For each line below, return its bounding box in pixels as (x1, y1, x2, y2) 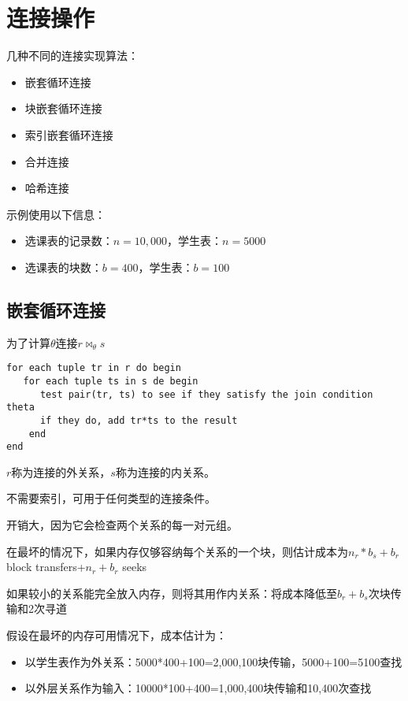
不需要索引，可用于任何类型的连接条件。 (6, 490, 216, 506)
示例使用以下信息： (6, 206, 106, 222)
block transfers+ (6, 558, 86, 575)
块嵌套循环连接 (24, 100, 102, 117)
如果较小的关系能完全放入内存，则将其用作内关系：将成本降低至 (6, 584, 337, 601)
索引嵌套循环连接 (24, 126, 113, 143)
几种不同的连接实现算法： (6, 47, 139, 64)
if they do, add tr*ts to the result (39, 414, 238, 426)
